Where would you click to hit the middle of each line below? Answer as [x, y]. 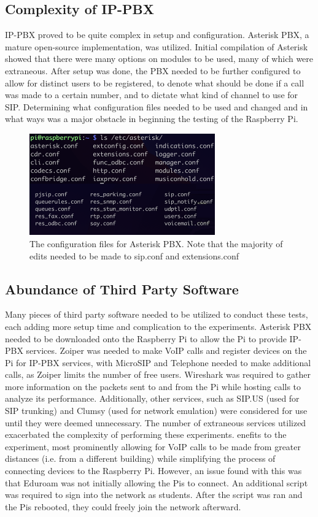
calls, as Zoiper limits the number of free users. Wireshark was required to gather [158, 374]
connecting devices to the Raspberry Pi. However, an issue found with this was [153, 471]
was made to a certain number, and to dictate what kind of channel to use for [152, 95]
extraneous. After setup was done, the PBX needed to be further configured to [153, 70]
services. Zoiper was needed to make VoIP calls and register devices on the [166, 350]
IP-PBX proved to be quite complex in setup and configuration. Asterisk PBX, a [157, 35]
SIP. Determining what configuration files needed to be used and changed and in [157, 106]
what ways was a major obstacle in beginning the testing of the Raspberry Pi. [152, 119]
